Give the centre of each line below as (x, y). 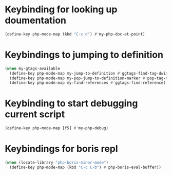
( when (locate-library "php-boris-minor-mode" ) (57, 163)
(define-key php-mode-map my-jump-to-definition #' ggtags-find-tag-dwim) (90, 73)
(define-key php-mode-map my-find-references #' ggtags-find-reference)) (89, 83)
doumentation (36, 20)
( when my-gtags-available (32, 68)
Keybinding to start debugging (71, 103)
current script (35, 115)
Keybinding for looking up (61, 10)
